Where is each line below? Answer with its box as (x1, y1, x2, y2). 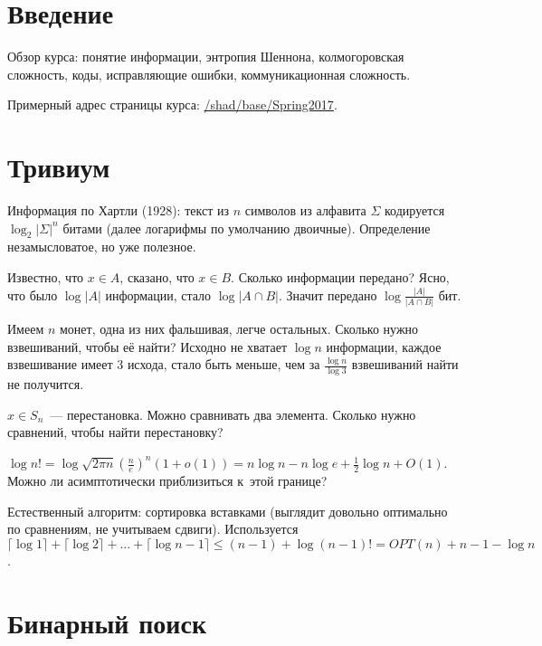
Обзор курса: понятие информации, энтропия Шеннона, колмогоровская (7, 47, 404, 66)
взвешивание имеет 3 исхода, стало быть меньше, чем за (7, 355, 320, 374)
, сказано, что (119, 268, 195, 287)
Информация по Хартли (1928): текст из (7, 201, 229, 220)
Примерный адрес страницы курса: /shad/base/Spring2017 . (7, 95, 338, 114)
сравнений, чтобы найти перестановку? (7, 423, 223, 442)
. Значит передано (278, 285, 377, 304)
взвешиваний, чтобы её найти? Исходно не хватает (7, 337, 288, 356)
